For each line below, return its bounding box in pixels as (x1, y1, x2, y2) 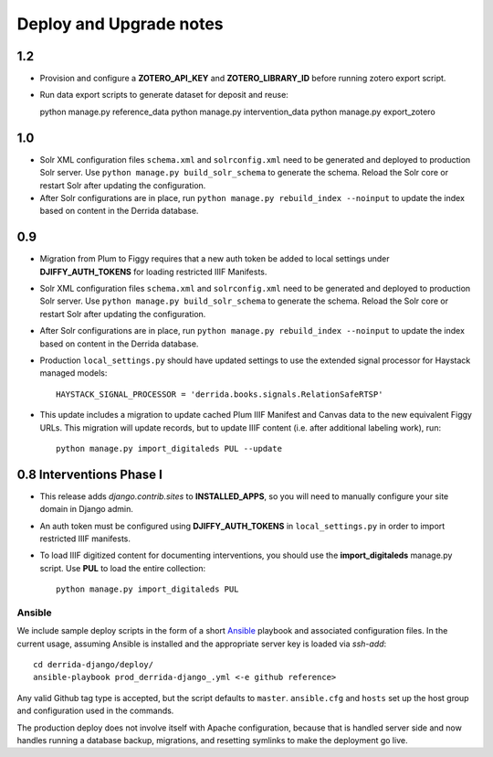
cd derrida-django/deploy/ (33, 659, 154, 670)
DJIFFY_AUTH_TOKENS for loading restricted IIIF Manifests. (39, 266, 267, 277)
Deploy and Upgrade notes (16, 14, 224, 34)
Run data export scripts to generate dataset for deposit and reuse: (39, 90, 289, 101)
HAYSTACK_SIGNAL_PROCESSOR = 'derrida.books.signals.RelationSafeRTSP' (56, 389, 383, 400)
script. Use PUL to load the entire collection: (39, 562, 205, 573)
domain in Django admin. (39, 504, 134, 515)
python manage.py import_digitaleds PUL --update (56, 443, 283, 453)
